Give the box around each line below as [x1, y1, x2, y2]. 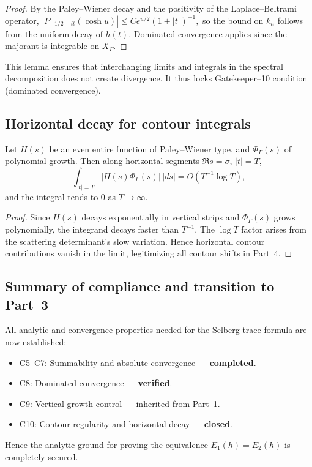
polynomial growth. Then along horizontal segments [5, 154, 199, 167]
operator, [5, 13, 39, 26]
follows [277, 13, 303, 26]
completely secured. [5, 450, 78, 463]
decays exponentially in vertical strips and [81, 211, 240, 223]
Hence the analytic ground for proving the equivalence [5, 438, 208, 450]
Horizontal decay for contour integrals [5, 113, 251, 132]
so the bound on [202, 13, 264, 26]
